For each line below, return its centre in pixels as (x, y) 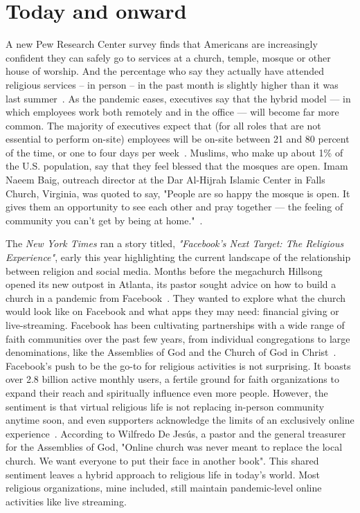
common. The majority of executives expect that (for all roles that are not (163, 125)
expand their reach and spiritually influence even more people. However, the (167, 392)
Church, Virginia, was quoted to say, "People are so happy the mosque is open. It (178, 193)
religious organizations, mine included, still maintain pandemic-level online (164, 488)
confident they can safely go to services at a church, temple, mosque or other (168, 57)
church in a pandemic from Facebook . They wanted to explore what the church (176, 297)
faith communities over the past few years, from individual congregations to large (178, 338)
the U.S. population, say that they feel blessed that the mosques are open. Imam (177, 166)
